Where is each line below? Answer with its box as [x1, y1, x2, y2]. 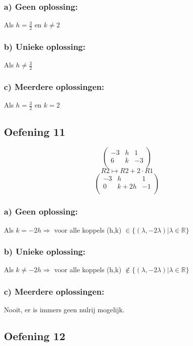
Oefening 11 [4, 124, 65, 139]
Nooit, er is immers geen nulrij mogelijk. [4, 304, 125, 315]
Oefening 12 [4, 328, 65, 344]
